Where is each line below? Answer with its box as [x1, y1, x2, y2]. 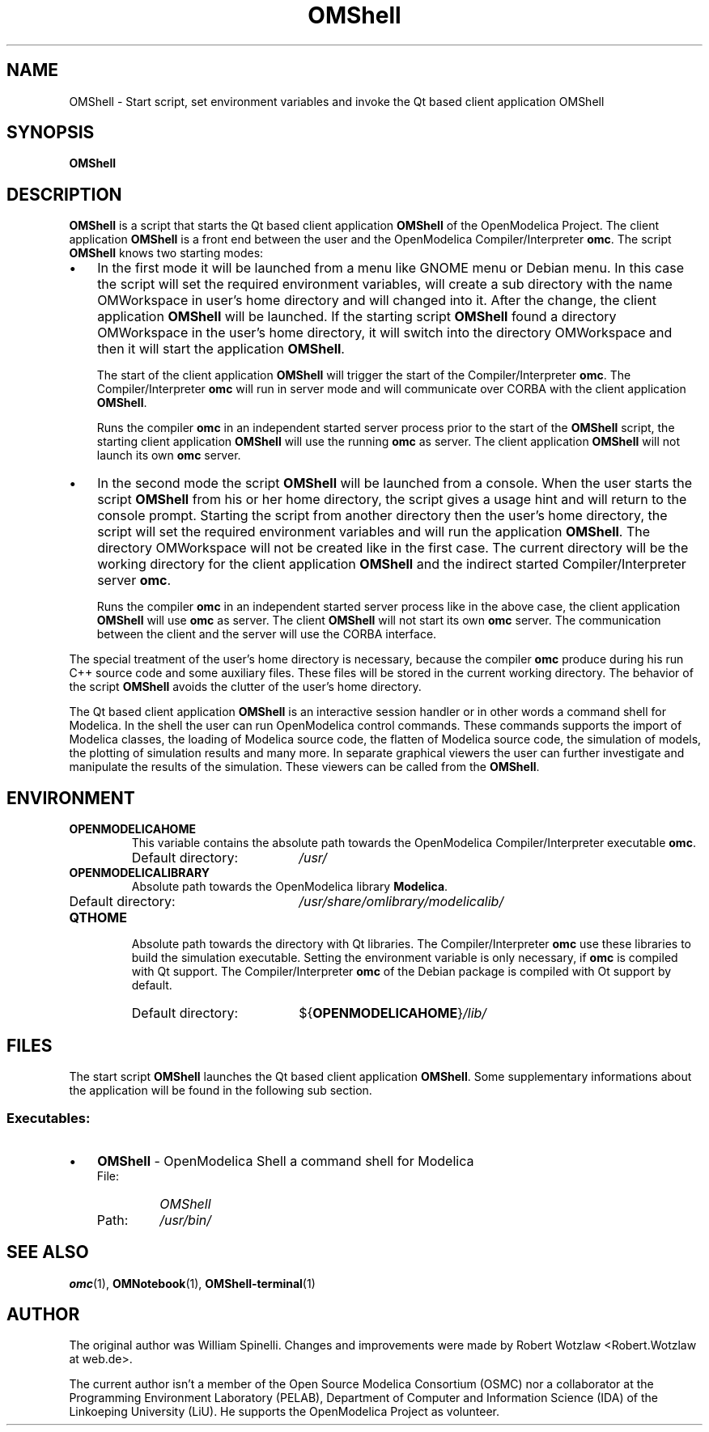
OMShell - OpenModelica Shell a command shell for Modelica [97, 1152, 474, 1169]
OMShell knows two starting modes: [69, 246, 264, 261]
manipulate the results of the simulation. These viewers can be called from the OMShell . [69, 760, 540, 774]
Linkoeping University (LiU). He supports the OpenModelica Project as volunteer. [69, 1404, 499, 1419]
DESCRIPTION [6, 184, 122, 205]
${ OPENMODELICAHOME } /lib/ [299, 1005, 487, 1022]
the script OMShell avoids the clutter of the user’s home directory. [69, 680, 422, 694]
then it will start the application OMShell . [97, 341, 345, 358]
